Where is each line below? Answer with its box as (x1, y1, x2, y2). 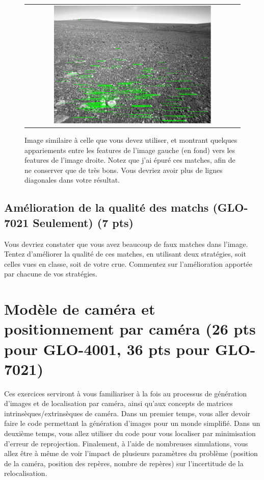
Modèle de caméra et (4, 298, 155, 319)
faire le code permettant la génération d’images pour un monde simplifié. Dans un (4, 418, 260, 428)
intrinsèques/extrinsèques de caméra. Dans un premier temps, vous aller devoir (4, 408, 250, 418)
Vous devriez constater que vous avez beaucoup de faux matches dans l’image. (4, 238, 248, 249)
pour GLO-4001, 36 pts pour (4, 338, 210, 359)
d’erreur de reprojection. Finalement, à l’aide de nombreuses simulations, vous (4, 438, 248, 448)
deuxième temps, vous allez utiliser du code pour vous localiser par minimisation (4, 428, 256, 439)
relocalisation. (4, 468, 47, 478)
